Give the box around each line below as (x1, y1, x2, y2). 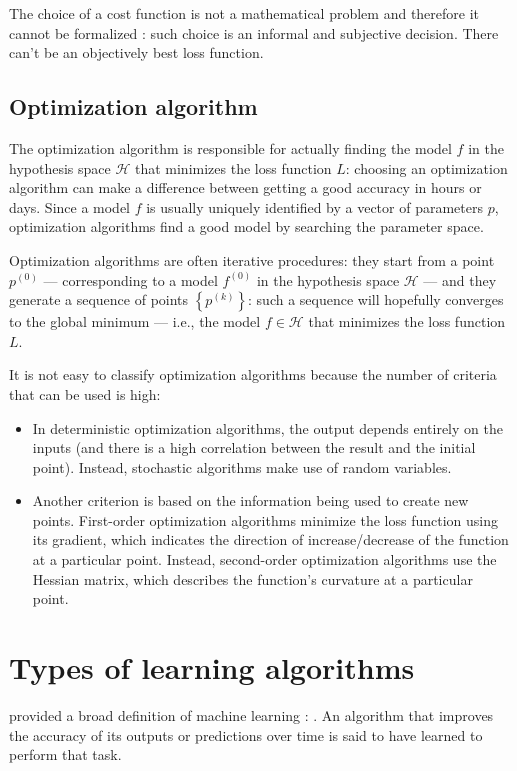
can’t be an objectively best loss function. (9, 42, 264, 63)
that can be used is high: (9, 383, 161, 404)
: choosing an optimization (345, 157, 508, 178)
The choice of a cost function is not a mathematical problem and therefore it (9, 3, 480, 23)
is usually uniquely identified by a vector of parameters (146, 196, 483, 217)
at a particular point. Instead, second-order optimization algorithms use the (32, 549, 497, 570)
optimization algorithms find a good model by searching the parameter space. (9, 216, 484, 237)
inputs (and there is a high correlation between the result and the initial (32, 437, 476, 458)
